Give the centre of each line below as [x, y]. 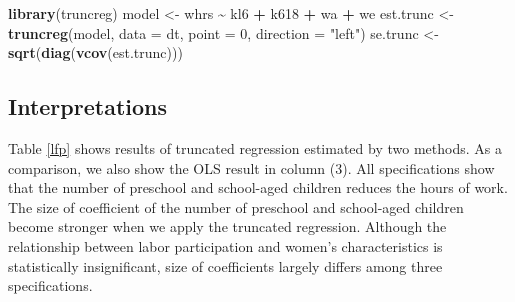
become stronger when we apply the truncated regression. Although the [227, 226]
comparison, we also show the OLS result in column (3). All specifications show [251, 167]
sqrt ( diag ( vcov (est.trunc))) [95, 52]
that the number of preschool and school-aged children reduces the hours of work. [258, 187]
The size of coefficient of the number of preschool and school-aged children [236, 206]
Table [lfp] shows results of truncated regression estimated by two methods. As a [255, 147]
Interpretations [87, 106]
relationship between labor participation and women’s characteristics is [225, 245]
